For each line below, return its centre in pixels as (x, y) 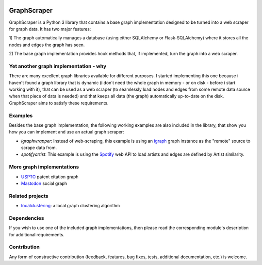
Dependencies (27, 218)
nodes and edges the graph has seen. (47, 45)
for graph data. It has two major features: (50, 29)
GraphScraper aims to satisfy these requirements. (59, 103)
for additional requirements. (37, 234)
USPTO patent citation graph (50, 177)
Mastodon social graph (44, 183)
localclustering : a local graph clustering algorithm (71, 206)
